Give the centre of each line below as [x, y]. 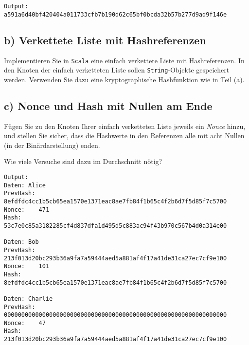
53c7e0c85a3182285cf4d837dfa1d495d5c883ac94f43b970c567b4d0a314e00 [116, 226]
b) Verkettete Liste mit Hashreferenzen [105, 40]
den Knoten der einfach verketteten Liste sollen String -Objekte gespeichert [117, 70]
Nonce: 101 [27, 266]
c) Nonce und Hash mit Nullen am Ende [108, 105]
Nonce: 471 [27, 209]
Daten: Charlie [28, 299]
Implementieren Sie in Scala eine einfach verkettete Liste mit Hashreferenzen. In [124, 60]
